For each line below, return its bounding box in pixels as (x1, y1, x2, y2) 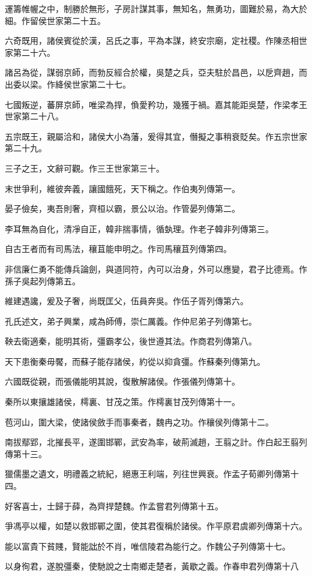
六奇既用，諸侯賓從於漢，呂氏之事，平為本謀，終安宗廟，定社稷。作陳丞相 (5, 34, 299, 47)
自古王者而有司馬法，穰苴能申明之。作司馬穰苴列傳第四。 (5, 242, 232, 255)
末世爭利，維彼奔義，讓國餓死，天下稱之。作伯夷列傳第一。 (5, 182, 240, 194)
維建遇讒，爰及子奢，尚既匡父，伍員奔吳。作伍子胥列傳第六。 (5, 295, 248, 307)
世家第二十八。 (5, 110, 64, 122)
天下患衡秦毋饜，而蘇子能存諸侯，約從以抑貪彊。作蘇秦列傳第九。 (5, 355, 265, 367)
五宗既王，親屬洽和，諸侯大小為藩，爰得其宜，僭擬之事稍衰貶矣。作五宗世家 (5, 130, 307, 142)
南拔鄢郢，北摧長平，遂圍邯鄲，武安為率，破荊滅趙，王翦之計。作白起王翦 (5, 436, 299, 448)
